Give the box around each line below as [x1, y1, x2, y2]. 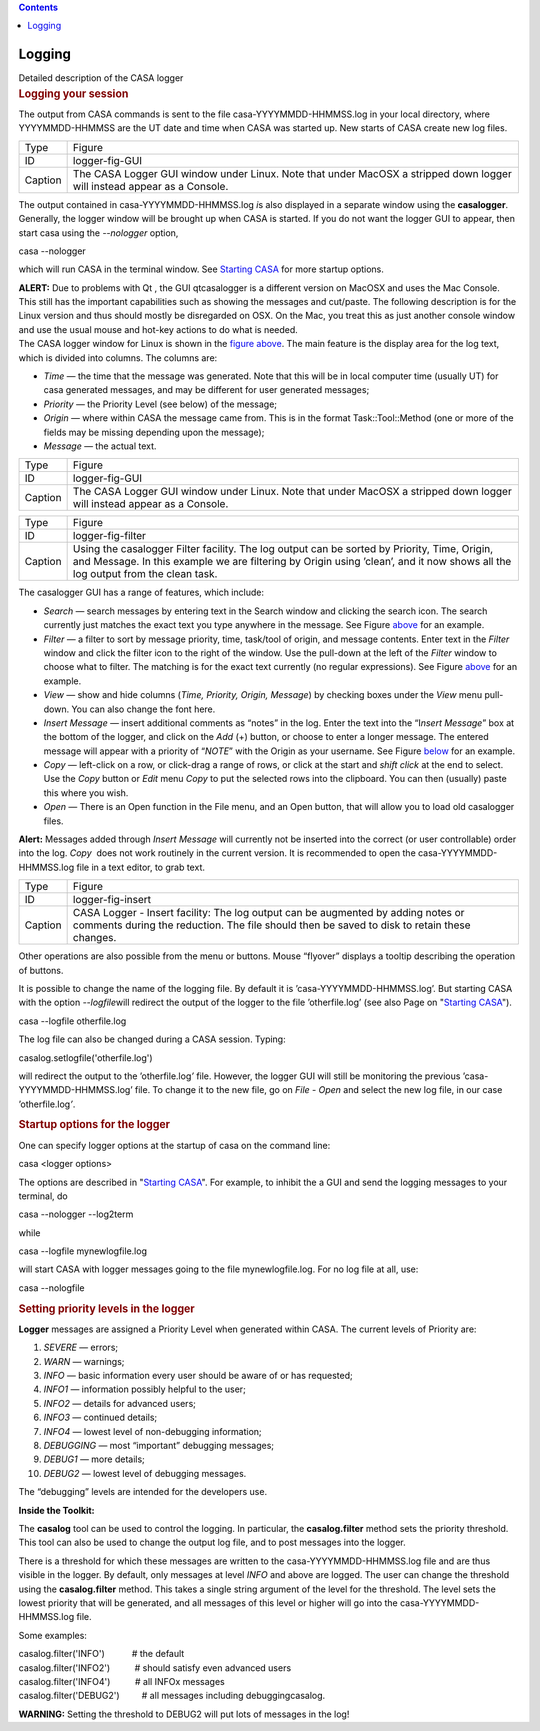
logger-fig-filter [72, 529, 147, 543]
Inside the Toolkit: [18, 1504, 95, 1516]
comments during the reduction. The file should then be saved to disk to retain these [72, 918, 471, 932]
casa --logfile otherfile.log [18, 1015, 127, 1027]
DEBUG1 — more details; [43, 1453, 145, 1465]
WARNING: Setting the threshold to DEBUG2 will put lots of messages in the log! [18, 1708, 350, 1720]
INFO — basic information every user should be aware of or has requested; [43, 1370, 354, 1382]
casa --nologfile [18, 1281, 85, 1294]
